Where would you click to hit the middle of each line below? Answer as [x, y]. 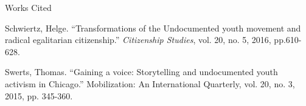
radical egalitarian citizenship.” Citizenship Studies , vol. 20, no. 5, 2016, [138, 40]
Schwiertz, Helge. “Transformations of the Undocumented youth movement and [153, 28]
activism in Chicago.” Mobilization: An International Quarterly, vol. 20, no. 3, [150, 83]
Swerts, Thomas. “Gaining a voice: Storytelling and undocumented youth [141, 72]
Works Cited [28, 7]
